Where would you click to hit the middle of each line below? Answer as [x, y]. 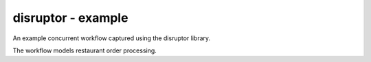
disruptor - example [70, 18]
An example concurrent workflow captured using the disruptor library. [112, 38]
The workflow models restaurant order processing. [85, 50]
